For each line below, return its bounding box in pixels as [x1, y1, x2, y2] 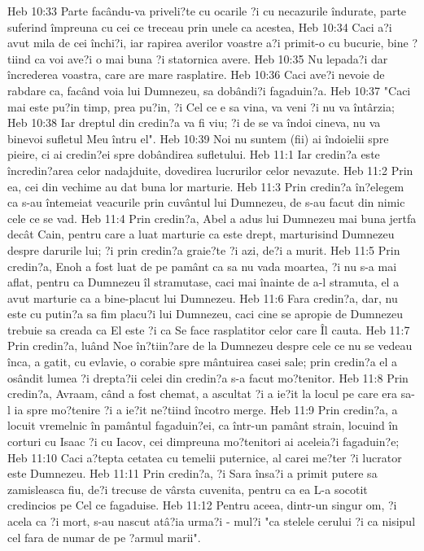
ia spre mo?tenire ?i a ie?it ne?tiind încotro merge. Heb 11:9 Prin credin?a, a [14, 400, 398, 418]
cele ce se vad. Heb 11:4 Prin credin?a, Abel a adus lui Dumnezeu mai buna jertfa [7, 209, 417, 226]
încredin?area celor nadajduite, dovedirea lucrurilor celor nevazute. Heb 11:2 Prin [7, 161, 413, 178]
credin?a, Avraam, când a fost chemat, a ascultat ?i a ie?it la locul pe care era [7, 385, 397, 402]
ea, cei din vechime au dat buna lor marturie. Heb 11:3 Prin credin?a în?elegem [7, 177, 404, 195]
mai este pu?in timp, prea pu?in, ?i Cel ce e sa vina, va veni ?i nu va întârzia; [7, 98, 395, 115]
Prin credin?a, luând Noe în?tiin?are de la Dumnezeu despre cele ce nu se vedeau [7, 337, 413, 354]
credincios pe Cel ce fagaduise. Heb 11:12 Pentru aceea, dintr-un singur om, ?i [7, 496, 397, 514]
